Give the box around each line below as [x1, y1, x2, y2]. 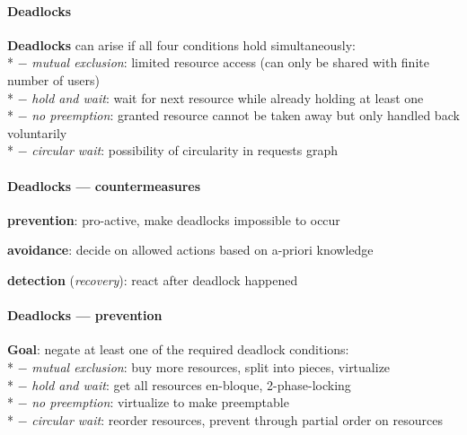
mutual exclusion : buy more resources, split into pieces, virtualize [31, 357, 391, 376]
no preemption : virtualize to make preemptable [31, 393, 289, 412]
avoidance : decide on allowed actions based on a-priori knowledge [7, 240, 374, 259]
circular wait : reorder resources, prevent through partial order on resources [31, 410, 443, 429]
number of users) [7, 70, 100, 89]
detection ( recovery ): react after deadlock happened [7, 270, 298, 289]
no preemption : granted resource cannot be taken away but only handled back [31, 106, 460, 125]
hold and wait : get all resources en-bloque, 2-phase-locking [31, 375, 351, 394]
